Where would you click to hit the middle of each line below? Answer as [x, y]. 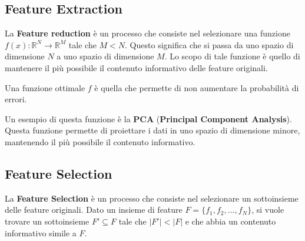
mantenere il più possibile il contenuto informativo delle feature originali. [136, 67]
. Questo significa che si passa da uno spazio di [209, 44]
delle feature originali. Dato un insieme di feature [94, 210]
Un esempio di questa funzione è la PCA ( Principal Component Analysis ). [148, 118]
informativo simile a [41, 232]
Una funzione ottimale [45, 87]
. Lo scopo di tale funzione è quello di [232, 56]
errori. [16, 99]
